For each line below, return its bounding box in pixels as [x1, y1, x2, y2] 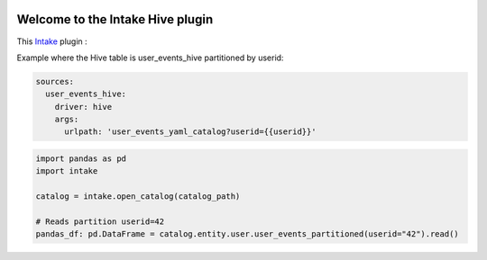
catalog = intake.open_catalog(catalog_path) [35, 192, 241, 202]
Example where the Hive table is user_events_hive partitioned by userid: [16, 52, 284, 63]
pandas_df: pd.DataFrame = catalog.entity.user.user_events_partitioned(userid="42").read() [35, 229, 459, 239]
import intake [35, 166, 98, 176]
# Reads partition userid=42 [35, 216, 165, 227]
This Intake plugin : [16, 36, 87, 47]
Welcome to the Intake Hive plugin [16, 12, 214, 27]
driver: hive [54, 102, 113, 112]
